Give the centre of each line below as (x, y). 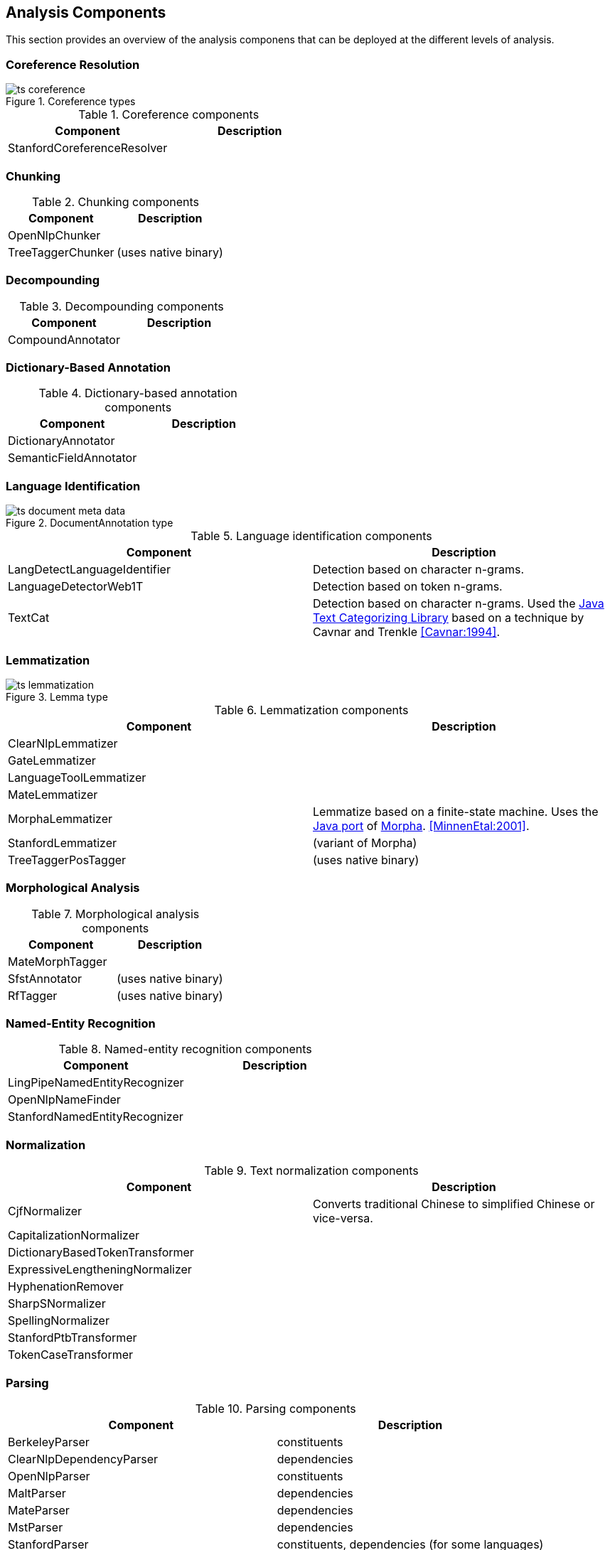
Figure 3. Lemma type (57, 696)
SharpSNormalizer (57, 1304)
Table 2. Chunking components (116, 201)
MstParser (36, 1527)
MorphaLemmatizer (60, 818)
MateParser (39, 1510)
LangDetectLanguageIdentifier (89, 570)
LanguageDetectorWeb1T (76, 587)
